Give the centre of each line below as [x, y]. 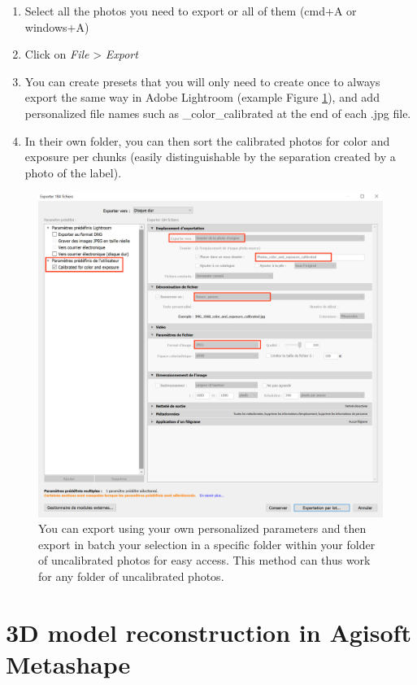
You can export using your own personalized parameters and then [202, 528]
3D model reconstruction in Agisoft [208, 632]
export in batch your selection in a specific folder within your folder [207, 544]
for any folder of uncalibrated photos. [131, 576]
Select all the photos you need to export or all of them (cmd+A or [191, 11]
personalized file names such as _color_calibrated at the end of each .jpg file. [218, 113]
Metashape [68, 663]
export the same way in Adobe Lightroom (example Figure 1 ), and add [202, 97]
